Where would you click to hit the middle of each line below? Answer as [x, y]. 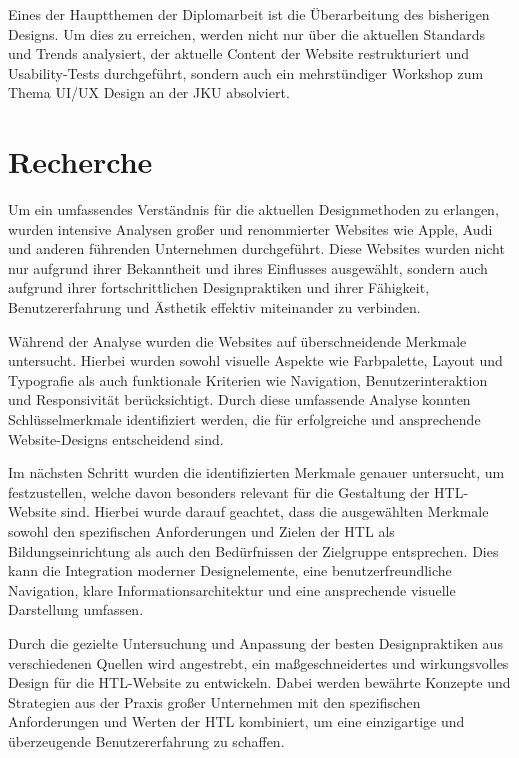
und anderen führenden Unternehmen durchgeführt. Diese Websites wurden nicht [256, 248]
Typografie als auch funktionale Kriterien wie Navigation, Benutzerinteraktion [248, 379]
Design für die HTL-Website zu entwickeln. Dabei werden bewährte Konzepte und [259, 682]
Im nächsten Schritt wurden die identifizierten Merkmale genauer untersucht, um [256, 472]
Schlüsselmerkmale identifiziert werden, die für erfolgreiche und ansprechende [244, 419]
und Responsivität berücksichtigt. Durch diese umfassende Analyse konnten [239, 399]
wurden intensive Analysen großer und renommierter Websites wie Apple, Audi [250, 228]
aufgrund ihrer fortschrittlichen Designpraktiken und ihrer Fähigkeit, [219, 287]
